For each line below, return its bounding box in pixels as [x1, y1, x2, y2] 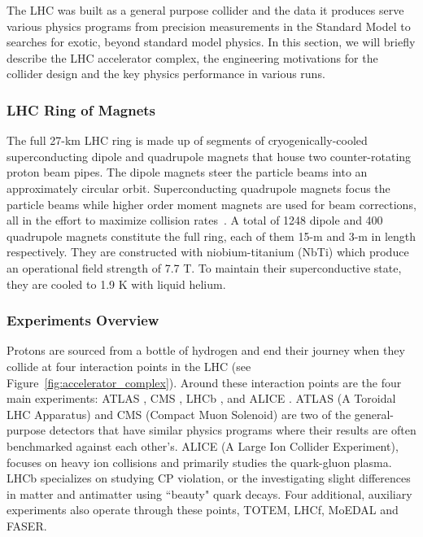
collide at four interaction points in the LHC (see [7, 357, 251, 374]
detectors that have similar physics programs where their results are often [49, 421, 416, 439]
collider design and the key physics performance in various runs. [7, 65, 325, 82]
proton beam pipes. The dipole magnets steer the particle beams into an [7, 164, 368, 181]
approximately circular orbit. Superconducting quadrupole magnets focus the [7, 179, 390, 196]
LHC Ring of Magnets [7, 99, 156, 120]
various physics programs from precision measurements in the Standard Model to [7, 17, 411, 34]
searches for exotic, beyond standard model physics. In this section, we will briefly [7, 33, 416, 50]
